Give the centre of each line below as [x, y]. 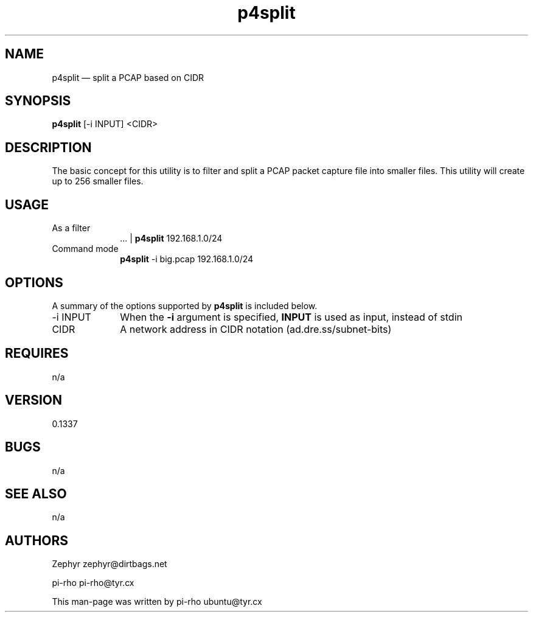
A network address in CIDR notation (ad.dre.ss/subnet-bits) [256, 329]
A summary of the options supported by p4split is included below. [185, 305]
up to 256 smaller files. [98, 181]
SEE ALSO [36, 493]
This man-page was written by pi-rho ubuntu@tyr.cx [157, 602]
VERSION [34, 400]
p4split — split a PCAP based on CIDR [128, 77]
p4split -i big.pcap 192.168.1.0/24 [187, 259]
